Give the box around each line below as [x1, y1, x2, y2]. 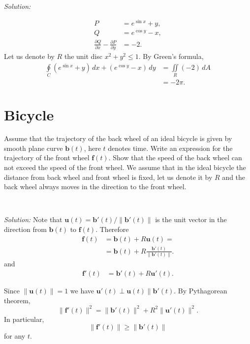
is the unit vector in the [155, 214, 227, 225]
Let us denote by [4, 51, 55, 61]
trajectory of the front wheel [4, 152, 90, 163]
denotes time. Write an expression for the [108, 143, 233, 153]
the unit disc [64, 51, 102, 61]
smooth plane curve [4, 143, 63, 153]
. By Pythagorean [174, 285, 227, 295]
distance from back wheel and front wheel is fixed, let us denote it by [4, 172, 213, 182]
